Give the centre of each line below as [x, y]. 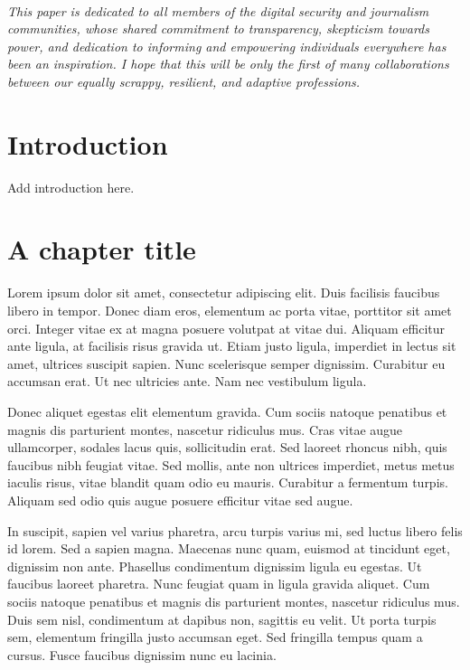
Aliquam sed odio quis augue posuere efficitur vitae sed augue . [180, 500]
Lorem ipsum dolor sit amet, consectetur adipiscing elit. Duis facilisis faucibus [224, 293]
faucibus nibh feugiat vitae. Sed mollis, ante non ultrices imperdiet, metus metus [231, 464]
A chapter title [102, 249]
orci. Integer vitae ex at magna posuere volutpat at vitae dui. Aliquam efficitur [226, 328]
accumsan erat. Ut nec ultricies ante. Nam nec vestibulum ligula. [187, 381]
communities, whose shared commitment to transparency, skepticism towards [218, 28]
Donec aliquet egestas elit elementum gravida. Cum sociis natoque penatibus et [227, 411]
